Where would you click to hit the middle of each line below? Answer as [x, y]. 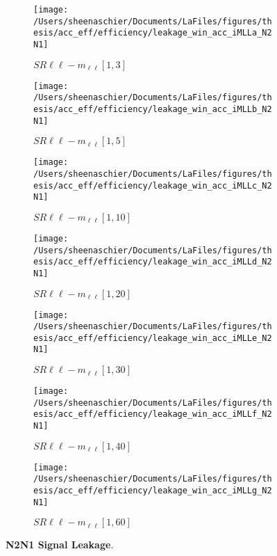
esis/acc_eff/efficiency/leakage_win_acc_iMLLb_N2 [153, 109]
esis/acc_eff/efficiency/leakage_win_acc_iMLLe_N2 [153, 338]
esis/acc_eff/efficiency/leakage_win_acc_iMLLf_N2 [153, 414]
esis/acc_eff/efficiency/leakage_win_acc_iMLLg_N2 [153, 491]
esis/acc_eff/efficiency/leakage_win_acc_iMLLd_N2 [153, 262]
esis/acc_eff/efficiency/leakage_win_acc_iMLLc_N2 [153, 185]
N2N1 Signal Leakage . [60, 545]
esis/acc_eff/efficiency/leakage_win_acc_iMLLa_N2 [153, 33]
